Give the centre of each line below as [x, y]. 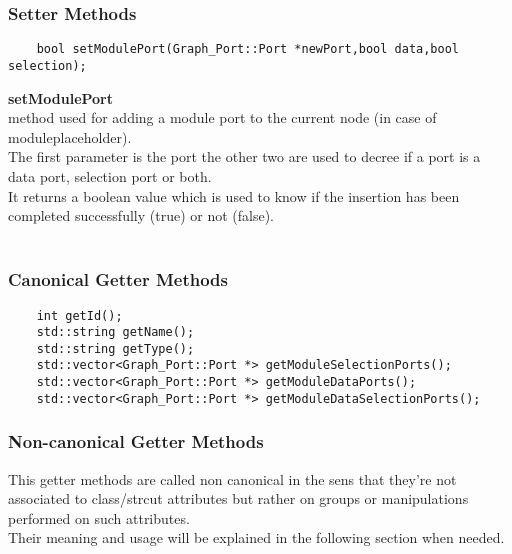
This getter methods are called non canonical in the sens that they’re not [232, 478]
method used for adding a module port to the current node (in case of [222, 117]
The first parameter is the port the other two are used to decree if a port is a [244, 156]
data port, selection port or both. [110, 175]
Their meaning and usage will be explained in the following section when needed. [256, 537]
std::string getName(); [115, 332]
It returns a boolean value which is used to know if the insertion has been [234, 195]
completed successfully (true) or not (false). [141, 215]
